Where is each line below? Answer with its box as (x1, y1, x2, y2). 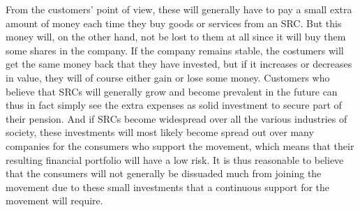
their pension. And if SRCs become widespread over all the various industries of (6, 111, 347, 126)
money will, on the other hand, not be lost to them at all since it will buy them (6, 29, 346, 44)
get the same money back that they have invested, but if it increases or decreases (6, 56, 352, 71)
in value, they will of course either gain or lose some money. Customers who (6, 70, 330, 84)
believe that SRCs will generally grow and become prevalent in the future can (6, 84, 338, 98)
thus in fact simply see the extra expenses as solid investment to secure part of (6, 98, 342, 112)
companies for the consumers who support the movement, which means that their (6, 138, 354, 153)
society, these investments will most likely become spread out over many (6, 125, 314, 139)
